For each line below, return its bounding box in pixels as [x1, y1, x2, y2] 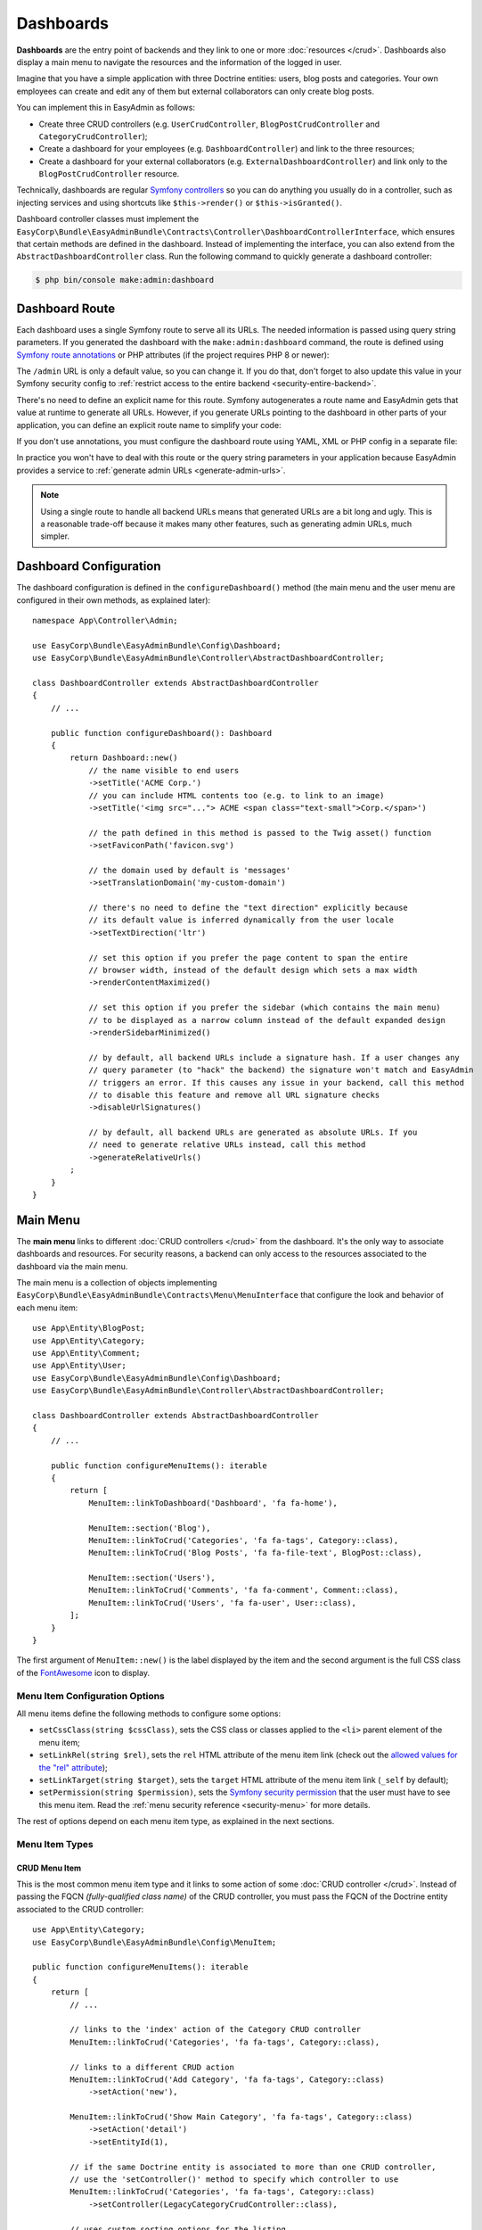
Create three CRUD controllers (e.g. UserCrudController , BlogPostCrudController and [38, 119, 380, 129]
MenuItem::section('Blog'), [88, 1523, 211, 1533]
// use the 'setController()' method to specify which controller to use [69, 2175, 399, 2185]
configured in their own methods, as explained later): [16, 594, 211, 606]
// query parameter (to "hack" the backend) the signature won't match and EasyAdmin [88, 1065, 474, 1075]
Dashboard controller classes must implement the [16, 214, 200, 225]
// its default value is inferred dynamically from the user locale [88, 915, 395, 925]
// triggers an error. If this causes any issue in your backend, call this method [88, 1078, 465, 1087]
